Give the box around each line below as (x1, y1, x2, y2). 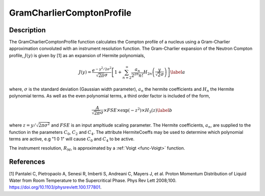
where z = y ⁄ (9, 122, 35, 128)
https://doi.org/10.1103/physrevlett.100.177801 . (9, 184, 102, 190)
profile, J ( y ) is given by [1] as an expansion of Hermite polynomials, (9, 52, 145, 58)
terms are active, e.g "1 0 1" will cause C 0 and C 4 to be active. (9, 136, 135, 143)
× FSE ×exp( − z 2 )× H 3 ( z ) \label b (103, 107, 173, 114)
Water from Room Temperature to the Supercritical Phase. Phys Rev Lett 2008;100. (9, 177, 177, 183)
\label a (170, 69, 185, 75)
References (9, 158, 45, 166)
